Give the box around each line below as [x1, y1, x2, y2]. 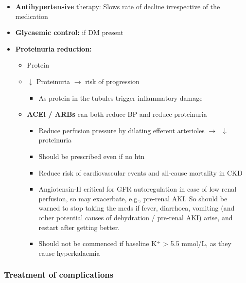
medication [15, 11, 48, 21]
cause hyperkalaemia [38, 248, 100, 258]
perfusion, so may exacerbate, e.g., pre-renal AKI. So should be [38, 193, 228, 203]
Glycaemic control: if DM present [15, 27, 123, 37]
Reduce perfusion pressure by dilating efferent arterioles [38, 125, 205, 135]
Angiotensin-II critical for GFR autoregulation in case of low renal [38, 184, 237, 194]
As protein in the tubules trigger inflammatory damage [38, 92, 203, 103]
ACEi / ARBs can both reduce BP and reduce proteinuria [27, 109, 207, 119]
